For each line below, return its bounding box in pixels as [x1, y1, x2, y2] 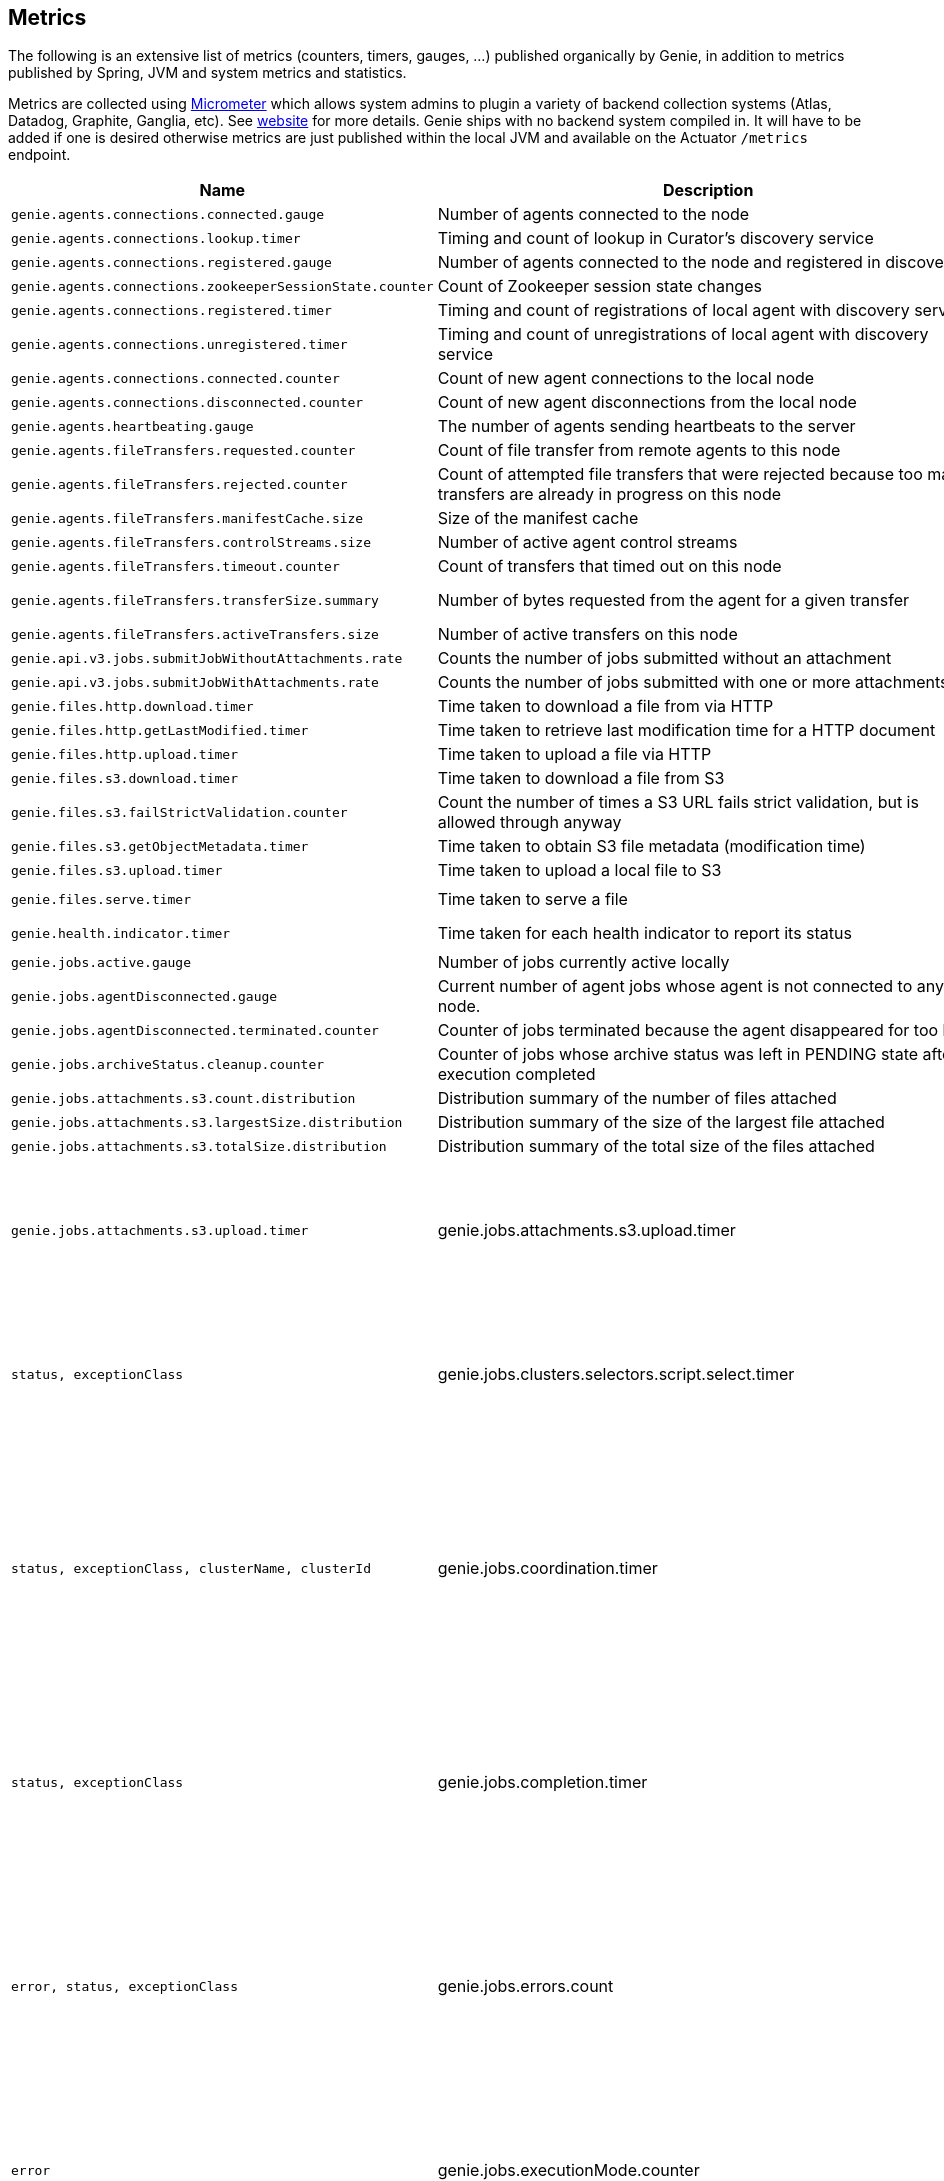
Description [662, 180, 754, 201]
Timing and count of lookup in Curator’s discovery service [437, 228, 874, 249]
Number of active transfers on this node [437, 624, 738, 645]
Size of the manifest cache [437, 508, 639, 529]
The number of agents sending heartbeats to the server [437, 416, 856, 437]
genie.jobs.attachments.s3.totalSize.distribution [11, 1138, 387, 1154]
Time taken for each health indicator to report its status [437, 923, 852, 944]
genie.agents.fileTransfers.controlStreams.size [11, 534, 372, 550]
